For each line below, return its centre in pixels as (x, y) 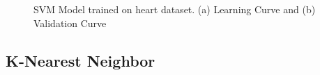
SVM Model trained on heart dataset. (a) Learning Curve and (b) (175, 9)
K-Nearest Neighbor (81, 60)
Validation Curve (70, 23)
